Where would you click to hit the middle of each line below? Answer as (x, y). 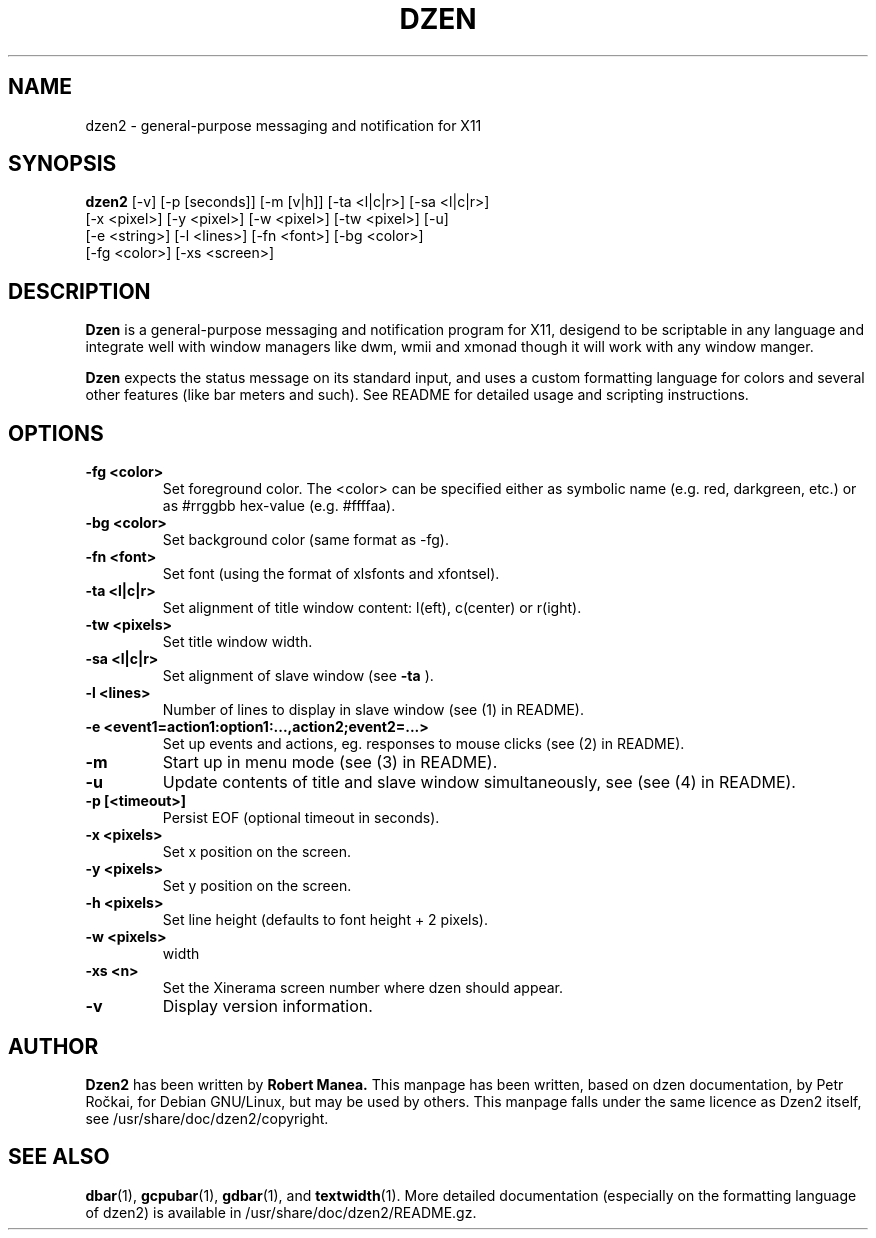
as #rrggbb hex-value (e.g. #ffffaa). (279, 506)
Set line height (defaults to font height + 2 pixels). (325, 920)
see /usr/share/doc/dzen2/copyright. (207, 1118)
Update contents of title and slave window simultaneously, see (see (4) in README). (479, 782)
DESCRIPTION (79, 291)
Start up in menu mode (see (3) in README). (330, 762)
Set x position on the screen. (256, 852)
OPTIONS (56, 433)
